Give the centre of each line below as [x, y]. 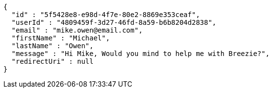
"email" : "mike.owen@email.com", [77, 30]
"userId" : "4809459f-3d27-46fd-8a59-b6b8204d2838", [114, 22]
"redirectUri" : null [52, 61]
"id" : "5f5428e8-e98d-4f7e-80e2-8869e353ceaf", [106, 15]
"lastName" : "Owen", [52, 46]
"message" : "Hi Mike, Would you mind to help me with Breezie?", [140, 54]
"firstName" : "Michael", [61, 38]
